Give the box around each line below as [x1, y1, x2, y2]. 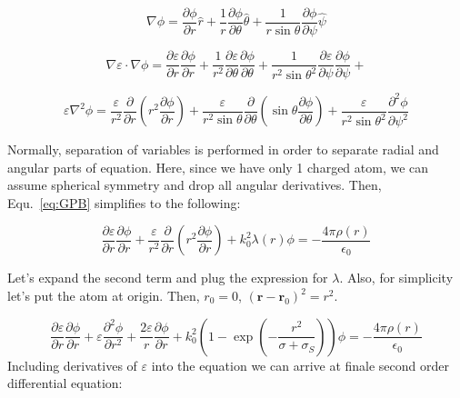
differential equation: [7, 373, 123, 393]
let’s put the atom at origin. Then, [7, 286, 200, 304]
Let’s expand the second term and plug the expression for [7, 268, 328, 287]
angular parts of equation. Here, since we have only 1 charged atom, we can [7, 157, 429, 176]
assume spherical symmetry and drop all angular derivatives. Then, [7, 175, 382, 194]
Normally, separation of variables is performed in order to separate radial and [7, 140, 439, 159]
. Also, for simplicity [339, 268, 454, 287]
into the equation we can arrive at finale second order [151, 355, 450, 374]
